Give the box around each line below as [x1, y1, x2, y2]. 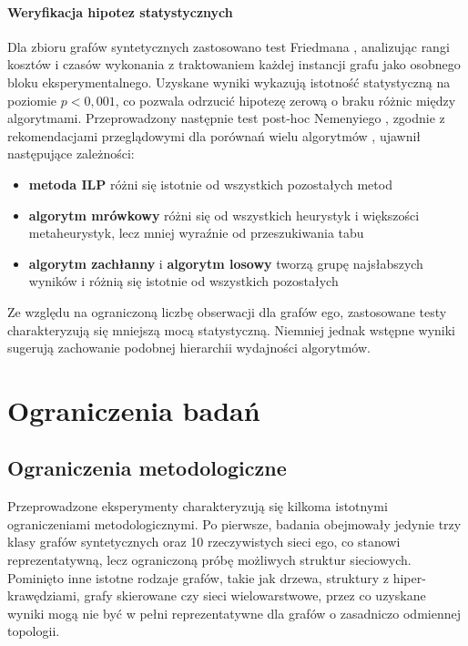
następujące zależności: [7, 144, 135, 163]
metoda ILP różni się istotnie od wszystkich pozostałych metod [28, 174, 392, 193]
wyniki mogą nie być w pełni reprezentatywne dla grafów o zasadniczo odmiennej [7, 603, 461, 622]
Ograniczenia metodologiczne [7, 454, 287, 482]
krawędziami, [7, 586, 80, 605]
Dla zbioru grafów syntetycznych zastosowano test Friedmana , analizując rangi [7, 36, 450, 56]
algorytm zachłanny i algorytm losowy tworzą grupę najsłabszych [28, 253, 423, 272]
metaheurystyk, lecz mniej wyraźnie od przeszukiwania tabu [28, 223, 364, 242]
